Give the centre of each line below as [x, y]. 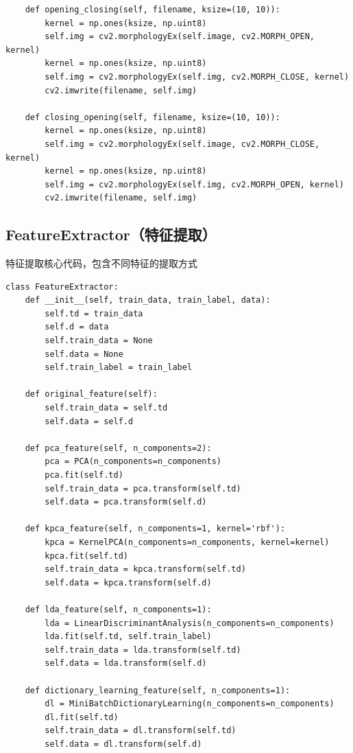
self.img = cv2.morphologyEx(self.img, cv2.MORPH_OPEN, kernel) [194, 184]
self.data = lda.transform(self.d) [126, 663]
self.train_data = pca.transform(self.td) [143, 488]
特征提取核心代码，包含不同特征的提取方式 [101, 263]
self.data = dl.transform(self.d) [123, 744]
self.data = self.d [89, 421]
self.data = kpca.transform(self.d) [128, 582]
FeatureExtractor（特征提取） [111, 234]
